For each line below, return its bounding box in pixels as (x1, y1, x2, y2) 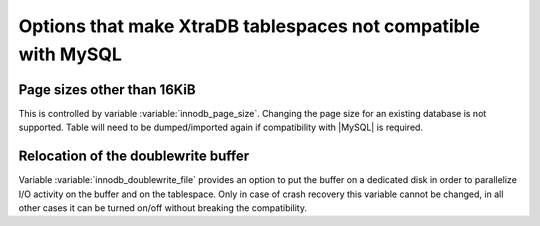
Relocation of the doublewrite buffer (18, 148, 250, 165)
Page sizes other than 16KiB (18, 81, 196, 98)
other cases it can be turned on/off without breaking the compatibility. (18, 201, 308, 214)
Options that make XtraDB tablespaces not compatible (18, 15, 480, 37)
